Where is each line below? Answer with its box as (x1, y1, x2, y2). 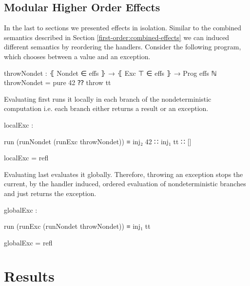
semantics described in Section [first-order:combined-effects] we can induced (4, 32, 230, 42)
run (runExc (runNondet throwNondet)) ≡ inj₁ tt (4, 221, 151, 231)
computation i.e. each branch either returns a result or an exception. (4, 103, 209, 113)
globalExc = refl (4, 237, 53, 247)
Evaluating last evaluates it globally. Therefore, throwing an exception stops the (4, 169, 243, 179)
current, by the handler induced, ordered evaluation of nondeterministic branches (4, 178, 246, 189)
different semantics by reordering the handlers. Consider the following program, (4, 42, 241, 52)
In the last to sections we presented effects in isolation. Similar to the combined (4, 22, 241, 33)
